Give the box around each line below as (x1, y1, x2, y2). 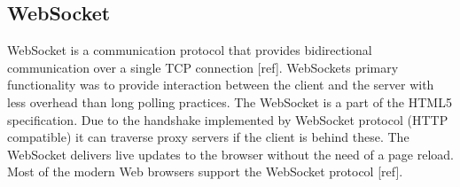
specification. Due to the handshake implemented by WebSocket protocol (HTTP (7, 110, 448, 129)
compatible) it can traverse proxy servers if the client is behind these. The (7, 128, 409, 146)
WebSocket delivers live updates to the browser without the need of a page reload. (7, 144, 454, 163)
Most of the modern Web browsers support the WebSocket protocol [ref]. (7, 162, 403, 181)
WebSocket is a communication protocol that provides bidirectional (7, 41, 372, 59)
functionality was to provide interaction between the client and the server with (7, 75, 434, 94)
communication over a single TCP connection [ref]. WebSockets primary (7, 58, 399, 76)
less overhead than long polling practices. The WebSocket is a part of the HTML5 (7, 92, 452, 111)
